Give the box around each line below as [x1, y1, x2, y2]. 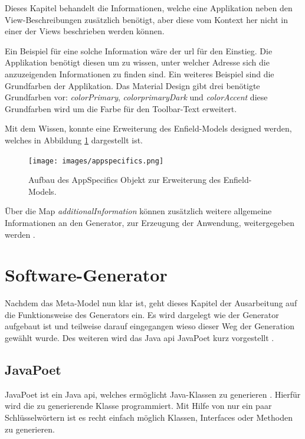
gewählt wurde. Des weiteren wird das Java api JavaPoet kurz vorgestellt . [5, 332, 274, 344]
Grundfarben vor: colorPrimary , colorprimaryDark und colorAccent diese [5, 91, 268, 103]
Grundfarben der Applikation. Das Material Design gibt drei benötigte [5, 79, 260, 91]
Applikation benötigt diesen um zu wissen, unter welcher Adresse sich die [5, 56, 270, 68]
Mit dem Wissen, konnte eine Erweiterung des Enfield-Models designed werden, [5, 122, 292, 135]
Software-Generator [5, 263, 168, 287]
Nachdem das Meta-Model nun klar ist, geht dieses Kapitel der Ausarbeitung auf [5, 297, 297, 309]
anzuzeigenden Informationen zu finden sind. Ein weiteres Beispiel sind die [5, 67, 274, 80]
